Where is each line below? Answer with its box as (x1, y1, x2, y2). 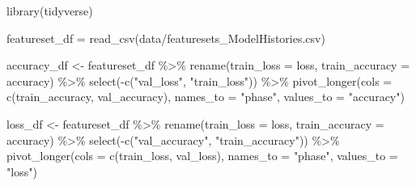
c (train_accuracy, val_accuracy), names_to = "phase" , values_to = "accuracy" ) (6, 88, 405, 105)
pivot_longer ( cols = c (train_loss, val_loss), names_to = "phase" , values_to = (6, 147, 398, 164)
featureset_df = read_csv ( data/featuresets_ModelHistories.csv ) (6, 29, 325, 46)
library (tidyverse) (6, 2, 93, 19)
